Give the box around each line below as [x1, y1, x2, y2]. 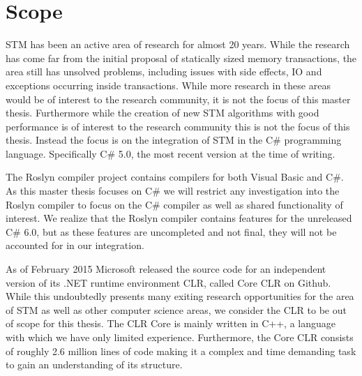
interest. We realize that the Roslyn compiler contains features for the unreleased [6, 211, 352, 225]
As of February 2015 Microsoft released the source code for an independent [6, 262, 326, 276]
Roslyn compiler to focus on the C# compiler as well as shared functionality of [6, 197, 343, 211]
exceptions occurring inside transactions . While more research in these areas [6, 77, 331, 92]
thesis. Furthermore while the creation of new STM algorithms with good [6, 105, 319, 120]
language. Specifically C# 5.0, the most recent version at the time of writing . [6, 146, 335, 160]
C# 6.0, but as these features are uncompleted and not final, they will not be [6, 224, 337, 239]
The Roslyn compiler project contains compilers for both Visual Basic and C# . [6, 170, 344, 184]
